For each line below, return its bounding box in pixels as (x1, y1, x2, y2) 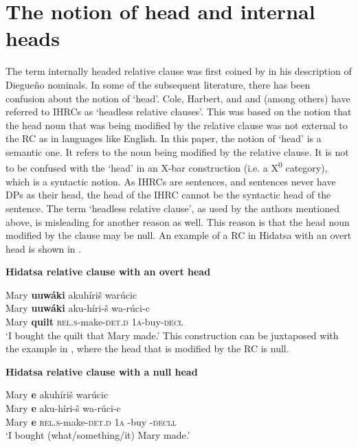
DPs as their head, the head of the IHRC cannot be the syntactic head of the (5, 187, 331, 202)
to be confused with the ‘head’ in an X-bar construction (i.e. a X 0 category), (5, 159, 328, 175)
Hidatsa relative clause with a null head (5, 364, 198, 378)
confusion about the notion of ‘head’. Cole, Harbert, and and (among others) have (5, 91, 350, 105)
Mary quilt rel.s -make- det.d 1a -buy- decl (5, 314, 183, 329)
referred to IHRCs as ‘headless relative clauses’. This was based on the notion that (5, 104, 352, 119)
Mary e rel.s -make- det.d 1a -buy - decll (5, 414, 177, 428)
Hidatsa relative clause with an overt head (5, 264, 211, 279)
